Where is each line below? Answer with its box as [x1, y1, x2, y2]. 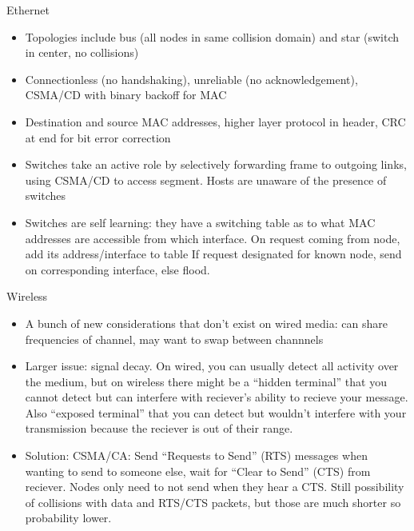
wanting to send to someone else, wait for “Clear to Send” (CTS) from [25, 462, 371, 479]
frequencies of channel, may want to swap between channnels [25, 330, 324, 347]
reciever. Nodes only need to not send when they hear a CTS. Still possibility [25, 478, 404, 495]
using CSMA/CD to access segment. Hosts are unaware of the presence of [25, 171, 387, 188]
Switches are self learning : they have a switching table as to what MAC [25, 214, 376, 230]
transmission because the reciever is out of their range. [25, 420, 293, 437]
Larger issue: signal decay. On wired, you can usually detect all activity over [25, 357, 399, 374]
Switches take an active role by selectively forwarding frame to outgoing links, [25, 156, 407, 173]
